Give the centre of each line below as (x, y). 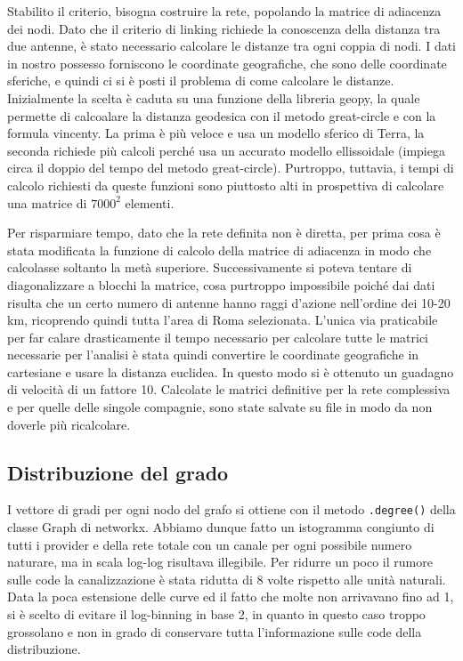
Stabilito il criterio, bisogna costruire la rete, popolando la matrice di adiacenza (224, 11)
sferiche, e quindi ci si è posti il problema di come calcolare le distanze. (201, 81)
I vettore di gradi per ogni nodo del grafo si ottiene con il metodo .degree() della (231, 509)
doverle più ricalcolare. (69, 424)
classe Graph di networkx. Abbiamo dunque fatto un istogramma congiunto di (221, 527)
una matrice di (47, 202)
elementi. (150, 202)
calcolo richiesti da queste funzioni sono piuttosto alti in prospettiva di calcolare (226, 185)
